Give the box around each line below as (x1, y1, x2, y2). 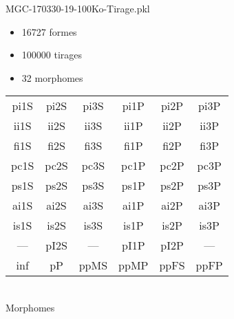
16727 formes (21, 24, 77, 38)
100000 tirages (21, 47, 83, 62)
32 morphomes (21, 70, 83, 85)
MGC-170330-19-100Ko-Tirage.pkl (6, 1, 150, 15)
